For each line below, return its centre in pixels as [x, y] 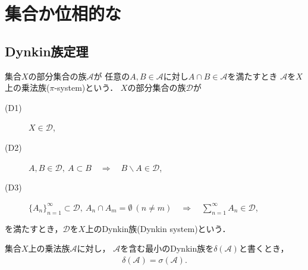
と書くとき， [264, 248]
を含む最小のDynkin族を [167, 248]
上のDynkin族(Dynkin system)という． [158, 228]
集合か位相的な [63, 13]
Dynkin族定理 [47, 51]
